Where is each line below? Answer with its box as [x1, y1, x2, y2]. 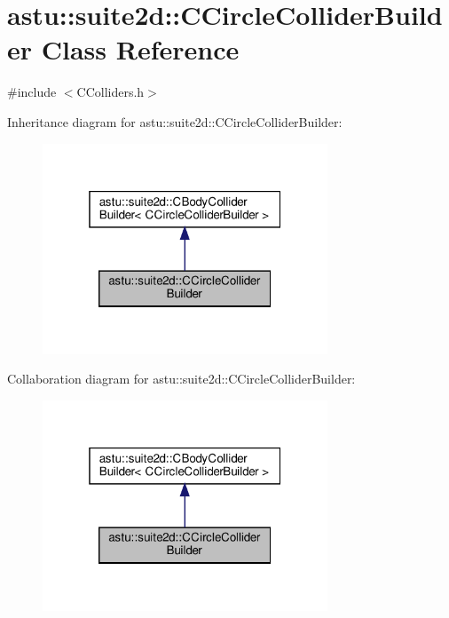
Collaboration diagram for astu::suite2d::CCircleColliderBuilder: [7, 369, 356, 388]
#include [7, 83, 57, 101]
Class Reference [41, 31, 240, 67]
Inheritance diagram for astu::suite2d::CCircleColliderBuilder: [7, 112, 343, 131]
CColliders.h [76, 83, 145, 101]
